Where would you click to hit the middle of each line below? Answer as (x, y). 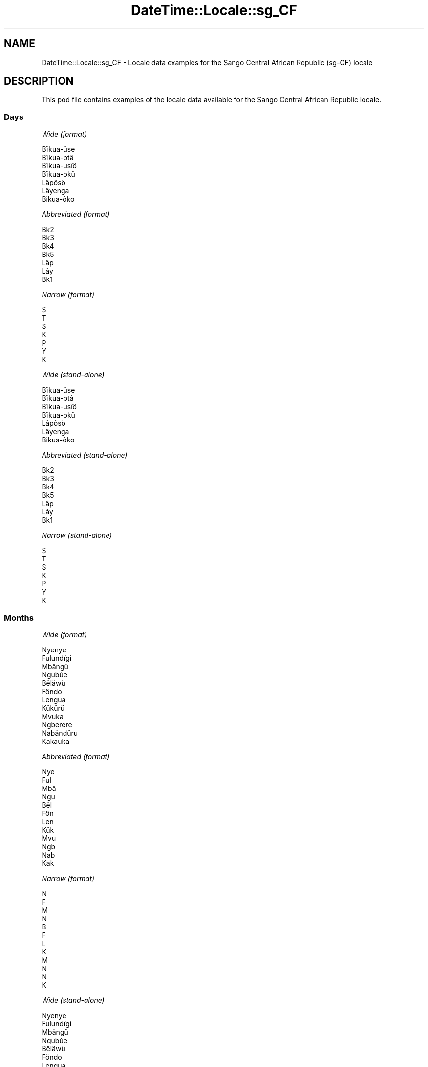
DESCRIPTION (39, 81)
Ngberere (57, 724)
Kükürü (53, 708)
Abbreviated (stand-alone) (85, 455)
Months (19, 617)
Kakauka (56, 741)
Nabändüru (60, 733)
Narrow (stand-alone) (77, 535)
